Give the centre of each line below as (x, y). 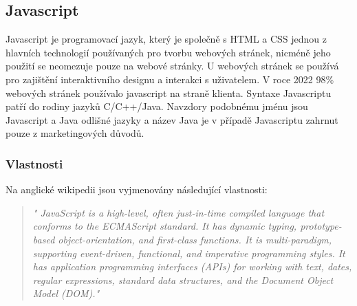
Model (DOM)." (66, 293)
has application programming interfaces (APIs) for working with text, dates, (192, 266)
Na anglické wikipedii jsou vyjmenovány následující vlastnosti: (137, 189)
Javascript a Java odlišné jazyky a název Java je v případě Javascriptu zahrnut (172, 119)
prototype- (321, 226)
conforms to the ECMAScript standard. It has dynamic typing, (165, 226)
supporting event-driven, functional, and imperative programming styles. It (189, 253)
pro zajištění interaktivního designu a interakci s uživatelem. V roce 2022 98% (170, 79)
